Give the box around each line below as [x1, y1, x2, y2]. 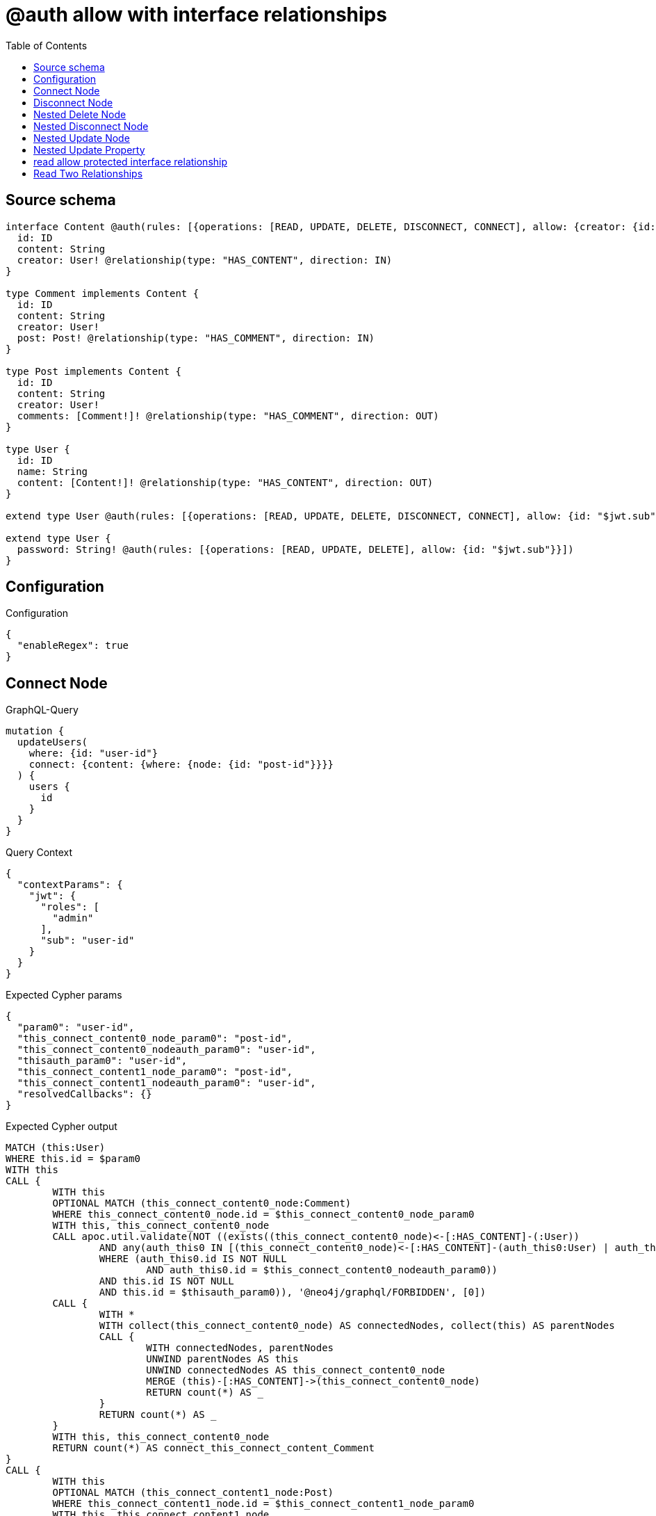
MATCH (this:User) [6, 1142, 106, 1154]
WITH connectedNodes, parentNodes [146, 1342, 334, 1354]
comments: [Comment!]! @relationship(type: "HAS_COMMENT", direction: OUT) [17, 410, 439, 421]
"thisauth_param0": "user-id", [17, 1055, 188, 1067]
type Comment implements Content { [6, 287, 199, 299]
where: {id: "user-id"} [28, 748, 158, 759]
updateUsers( [17, 736, 88, 748]
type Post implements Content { [6, 365, 181, 377]
